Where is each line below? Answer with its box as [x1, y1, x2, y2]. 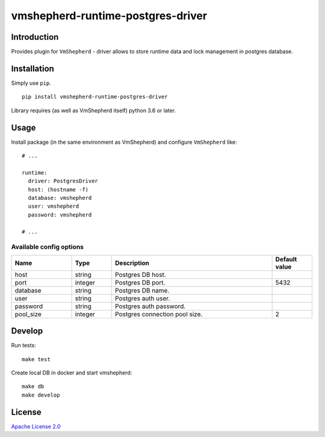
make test [22, 356, 51, 362]
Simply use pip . [11, 79, 51, 87]
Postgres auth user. [115, 294, 170, 302]
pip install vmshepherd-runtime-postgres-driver [22, 93, 168, 101]
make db [22, 383, 45, 390]
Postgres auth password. [115, 302, 186, 310]
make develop [22, 391, 60, 398]
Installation [11, 63, 54, 73]
